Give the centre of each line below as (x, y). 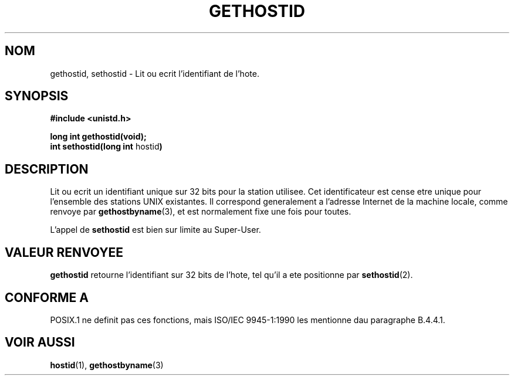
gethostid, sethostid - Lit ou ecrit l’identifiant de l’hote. (155, 73)
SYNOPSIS (37, 96)
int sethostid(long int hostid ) (106, 147)
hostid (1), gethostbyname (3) (107, 365)
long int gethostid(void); (98, 137)
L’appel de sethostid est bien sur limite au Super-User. (155, 230)
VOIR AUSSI (40, 342)
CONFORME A (47, 297)
